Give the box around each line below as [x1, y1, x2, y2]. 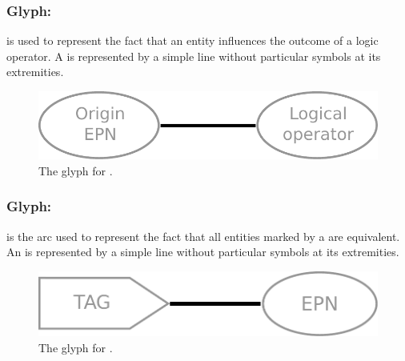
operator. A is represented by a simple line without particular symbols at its [6, 47, 381, 64]
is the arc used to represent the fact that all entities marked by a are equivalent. [6, 227, 400, 244]
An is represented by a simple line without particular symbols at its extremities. [6, 243, 399, 260]
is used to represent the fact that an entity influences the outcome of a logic [6, 32, 379, 49]
